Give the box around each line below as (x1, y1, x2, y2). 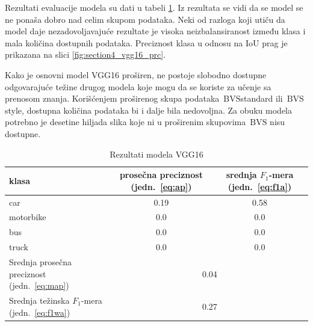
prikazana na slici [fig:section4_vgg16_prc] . (5, 48, 166, 61)
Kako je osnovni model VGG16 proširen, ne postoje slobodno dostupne (5, 68, 267, 81)
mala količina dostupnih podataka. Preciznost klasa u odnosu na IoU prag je (5, 36, 288, 49)
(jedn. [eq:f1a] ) (228, 180, 292, 192)
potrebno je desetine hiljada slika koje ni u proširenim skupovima (5, 115, 246, 128)
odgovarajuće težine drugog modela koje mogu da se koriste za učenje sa (5, 80, 271, 93)
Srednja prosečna (9, 255, 72, 268)
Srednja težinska (9, 294, 70, 306)
